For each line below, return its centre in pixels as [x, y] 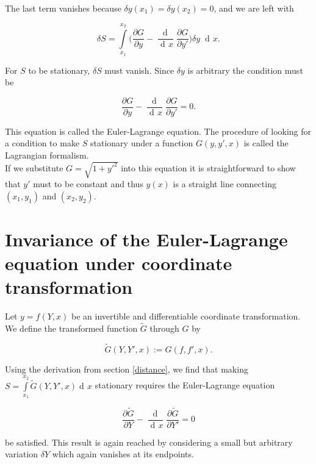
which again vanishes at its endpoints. [123, 454]
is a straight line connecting [224, 184]
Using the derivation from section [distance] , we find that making [127, 369]
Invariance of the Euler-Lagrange [146, 239]
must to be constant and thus [88, 184]
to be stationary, [59, 70]
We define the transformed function [71, 328]
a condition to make [42, 143]
